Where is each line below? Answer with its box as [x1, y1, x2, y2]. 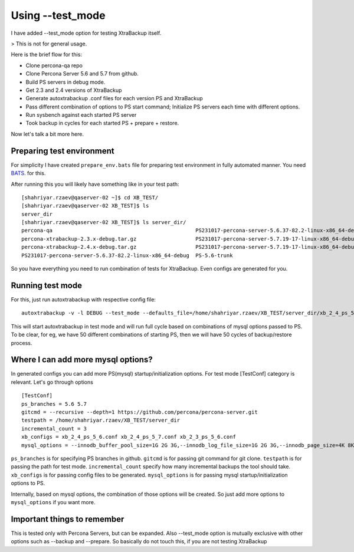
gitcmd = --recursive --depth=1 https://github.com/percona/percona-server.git [21, 409, 258, 415]
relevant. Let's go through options [11, 378, 94, 386]
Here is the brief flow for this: [11, 51, 83, 58]
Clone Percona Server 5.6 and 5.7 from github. [25, 70, 139, 77]
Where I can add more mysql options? [11, 354, 153, 365]
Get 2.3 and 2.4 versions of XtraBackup [25, 86, 122, 94]
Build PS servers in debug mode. [25, 78, 106, 86]
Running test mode [11, 280, 83, 290]
